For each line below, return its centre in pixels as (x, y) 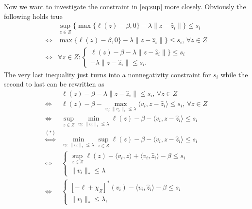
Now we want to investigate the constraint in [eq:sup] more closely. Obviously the (125, 6)
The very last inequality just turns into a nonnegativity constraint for (108, 74)
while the (234, 74)
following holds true (33, 16)
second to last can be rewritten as (54, 84)
